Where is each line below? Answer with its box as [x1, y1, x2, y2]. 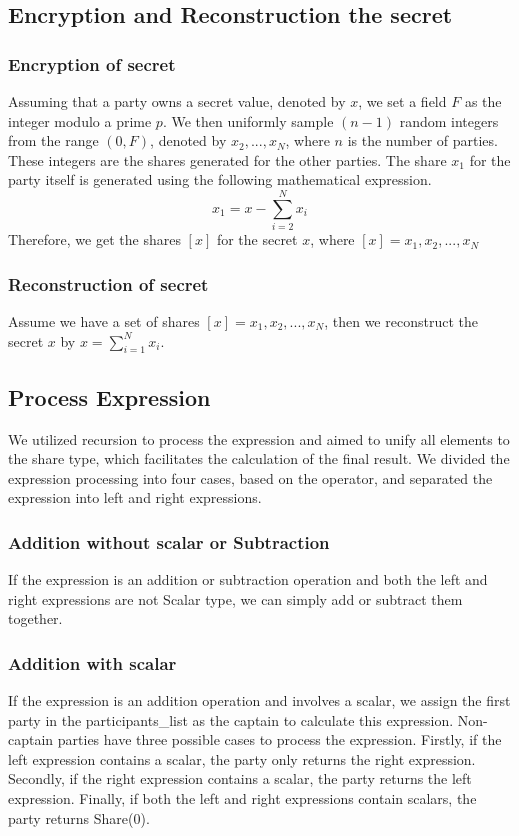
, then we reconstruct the [324, 310, 478, 331]
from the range [8, 130, 99, 151]
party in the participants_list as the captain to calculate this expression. [8, 709, 454, 730]
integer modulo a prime [8, 110, 152, 131]
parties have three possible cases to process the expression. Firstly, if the [57, 729, 502, 750]
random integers [399, 110, 499, 131]
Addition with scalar [8, 650, 177, 675]
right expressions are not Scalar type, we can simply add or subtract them [8, 588, 463, 609]
